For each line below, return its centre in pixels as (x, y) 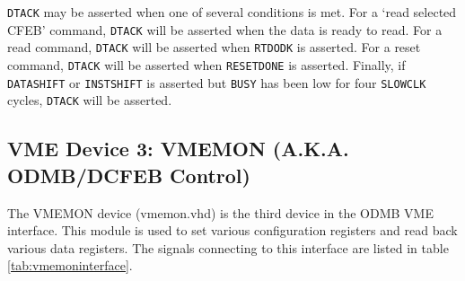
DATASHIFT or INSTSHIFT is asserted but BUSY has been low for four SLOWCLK (217, 82)
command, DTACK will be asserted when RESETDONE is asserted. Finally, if (206, 64)
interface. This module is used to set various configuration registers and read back (232, 230)
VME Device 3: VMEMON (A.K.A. (178, 149)
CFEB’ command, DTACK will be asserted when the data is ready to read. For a (225, 29)
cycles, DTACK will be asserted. (90, 100)
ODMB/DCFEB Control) (129, 175)
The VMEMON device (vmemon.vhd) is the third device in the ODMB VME (220, 212)
